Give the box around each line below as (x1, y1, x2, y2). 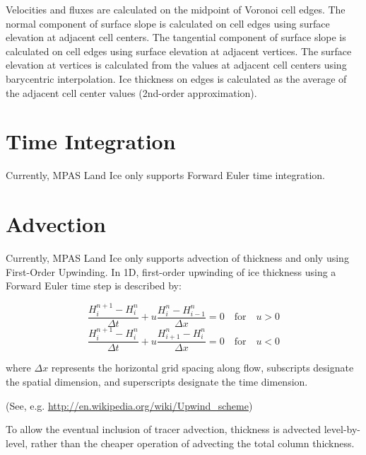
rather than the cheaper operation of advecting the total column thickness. (30, 435, 355, 450)
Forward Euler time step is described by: (6, 278, 182, 293)
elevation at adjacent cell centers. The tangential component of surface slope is (6, 30, 346, 45)
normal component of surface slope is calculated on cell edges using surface (6, 16, 330, 30)
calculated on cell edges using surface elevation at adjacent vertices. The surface (6, 43, 352, 58)
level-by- (324, 422, 361, 437)
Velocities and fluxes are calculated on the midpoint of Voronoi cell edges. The (6, 2, 346, 16)
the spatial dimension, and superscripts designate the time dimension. (6, 374, 308, 388)
